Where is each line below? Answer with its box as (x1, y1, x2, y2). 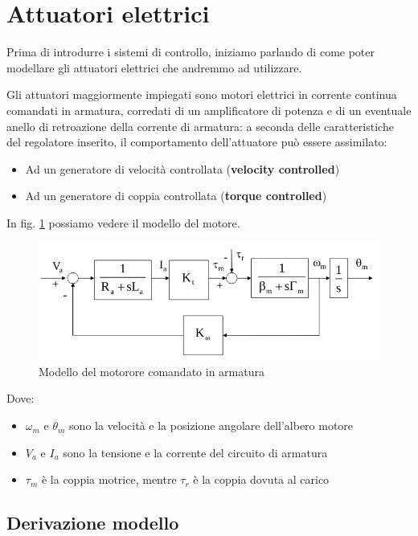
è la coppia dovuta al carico (193, 471, 330, 488)
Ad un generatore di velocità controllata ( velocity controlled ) (25, 160, 340, 177)
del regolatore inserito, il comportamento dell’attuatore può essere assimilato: (6, 133, 387, 150)
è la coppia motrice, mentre (41, 471, 177, 488)
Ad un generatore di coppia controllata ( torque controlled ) (25, 187, 327, 204)
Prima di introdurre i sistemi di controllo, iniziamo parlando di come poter (6, 43, 375, 60)
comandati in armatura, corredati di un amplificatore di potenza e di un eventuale (6, 101, 412, 118)
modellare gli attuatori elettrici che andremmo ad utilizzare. (6, 59, 302, 76)
